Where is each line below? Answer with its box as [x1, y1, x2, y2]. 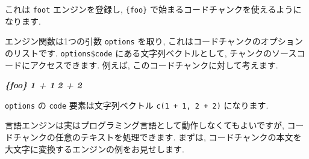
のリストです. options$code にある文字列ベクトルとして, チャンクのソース [5, 46, 297, 59]
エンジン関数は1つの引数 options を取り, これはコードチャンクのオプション [5, 35, 303, 47]
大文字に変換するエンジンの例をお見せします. [5, 142, 184, 155]
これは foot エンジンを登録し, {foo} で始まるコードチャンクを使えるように [5, 3, 302, 15]
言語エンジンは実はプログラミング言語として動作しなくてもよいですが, [5, 119, 284, 131]
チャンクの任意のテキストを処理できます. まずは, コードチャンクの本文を [13, 131, 302, 143]
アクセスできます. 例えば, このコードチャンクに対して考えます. [30, 58, 278, 71]
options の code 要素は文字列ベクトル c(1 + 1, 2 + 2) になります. [5, 98, 269, 111]
